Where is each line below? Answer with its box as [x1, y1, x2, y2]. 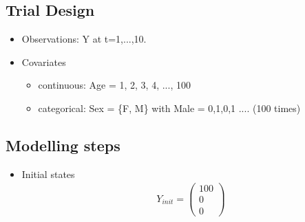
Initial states [21, 166, 75, 181]
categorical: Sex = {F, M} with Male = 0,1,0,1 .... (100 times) [38, 100, 301, 115]
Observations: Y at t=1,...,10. [21, 32, 147, 46]
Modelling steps [6, 134, 120, 155]
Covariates [21, 54, 66, 69]
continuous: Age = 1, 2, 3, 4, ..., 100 [38, 78, 191, 92]
